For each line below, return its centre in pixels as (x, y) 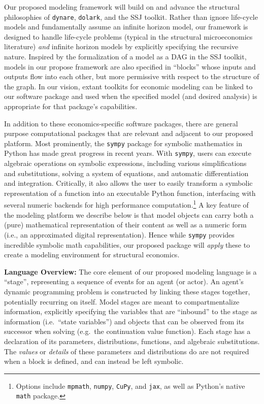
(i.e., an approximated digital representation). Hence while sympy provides (119, 234)
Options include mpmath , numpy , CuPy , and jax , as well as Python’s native (130, 385)
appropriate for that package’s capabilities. (71, 106)
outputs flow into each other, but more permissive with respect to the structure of (132, 76)
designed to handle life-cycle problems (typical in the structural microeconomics (128, 36)
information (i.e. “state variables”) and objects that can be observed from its (124, 321)
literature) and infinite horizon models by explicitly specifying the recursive (121, 46)
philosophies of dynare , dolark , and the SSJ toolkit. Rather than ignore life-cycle (131, 16)
